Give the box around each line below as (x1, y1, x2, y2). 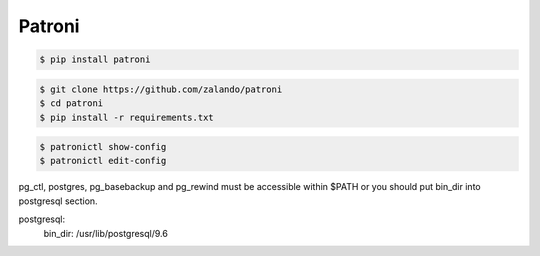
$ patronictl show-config (39, 141, 167, 153)
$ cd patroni (39, 98, 104, 109)
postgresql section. (18, 195, 99, 207)
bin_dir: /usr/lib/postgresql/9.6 (43, 227, 169, 239)
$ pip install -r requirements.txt (39, 111, 214, 123)
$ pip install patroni (39, 54, 151, 65)
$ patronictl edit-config (39, 155, 167, 167)
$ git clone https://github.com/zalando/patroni (39, 83, 283, 95)
